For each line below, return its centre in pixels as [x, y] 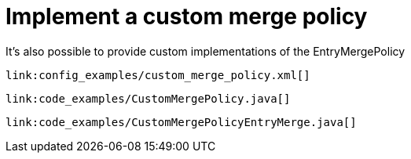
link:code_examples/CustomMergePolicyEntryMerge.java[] [181, 122]
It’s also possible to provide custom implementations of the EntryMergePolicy [205, 51]
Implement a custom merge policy [187, 16]
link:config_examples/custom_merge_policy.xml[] [158, 75]
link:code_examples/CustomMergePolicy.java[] [148, 98]
